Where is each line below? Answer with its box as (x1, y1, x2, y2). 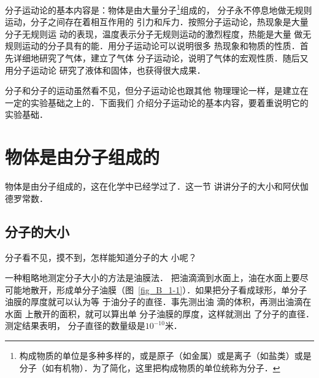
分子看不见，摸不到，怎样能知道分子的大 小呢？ (5, 250, 197, 263)
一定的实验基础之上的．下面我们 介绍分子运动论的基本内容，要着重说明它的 (5, 96, 309, 109)
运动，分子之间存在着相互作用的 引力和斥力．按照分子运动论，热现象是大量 (5, 15, 309, 28)
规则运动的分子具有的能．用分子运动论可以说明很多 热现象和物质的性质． (5, 39, 300, 52)
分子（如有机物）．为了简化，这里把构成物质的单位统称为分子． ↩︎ (19, 361, 280, 374)
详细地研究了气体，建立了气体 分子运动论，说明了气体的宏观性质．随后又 (13, 52, 309, 64)
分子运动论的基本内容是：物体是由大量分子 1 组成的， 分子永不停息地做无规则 (5, 2, 312, 16)
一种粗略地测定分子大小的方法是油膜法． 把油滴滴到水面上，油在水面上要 (5, 271, 300, 284)
